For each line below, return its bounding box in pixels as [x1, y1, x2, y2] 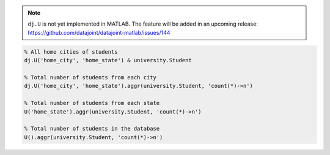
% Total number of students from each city [24, 74, 157, 81]
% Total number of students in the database [24, 125, 160, 132]
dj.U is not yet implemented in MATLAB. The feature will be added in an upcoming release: [28, 20, 258, 27]
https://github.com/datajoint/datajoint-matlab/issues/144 [28, 29, 170, 36]
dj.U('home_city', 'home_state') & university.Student [24, 57, 192, 64]
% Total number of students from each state [24, 99, 160, 107]
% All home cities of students [24, 48, 119, 55]
